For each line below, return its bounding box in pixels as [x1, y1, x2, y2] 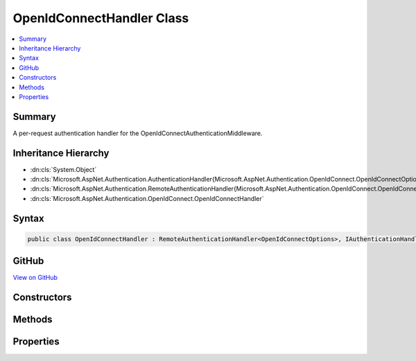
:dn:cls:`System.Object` [30, 165, 97, 173]
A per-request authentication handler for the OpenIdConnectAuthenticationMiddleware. [12, 129, 263, 137]
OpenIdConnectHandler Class [12, 10, 189, 26]
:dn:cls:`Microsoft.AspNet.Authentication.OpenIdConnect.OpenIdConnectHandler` [30, 194, 264, 202]
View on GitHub [12, 274, 58, 282]
